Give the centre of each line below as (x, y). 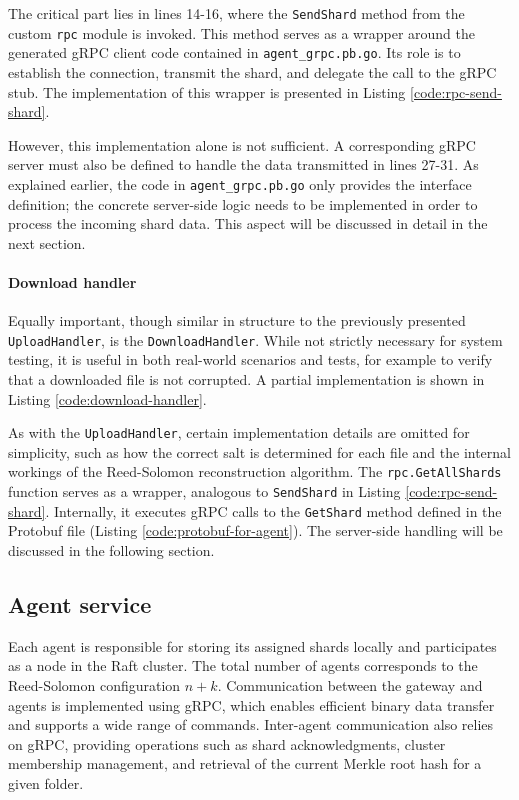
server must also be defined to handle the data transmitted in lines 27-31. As (243, 164)
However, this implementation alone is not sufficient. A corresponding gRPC (242, 144)
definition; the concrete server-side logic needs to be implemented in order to (243, 203)
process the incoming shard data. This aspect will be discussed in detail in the (248, 223)
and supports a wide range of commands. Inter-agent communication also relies (251, 724)
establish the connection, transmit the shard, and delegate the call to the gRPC (252, 71)
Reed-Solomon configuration (94, 685)
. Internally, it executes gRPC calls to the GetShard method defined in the (273, 510)
